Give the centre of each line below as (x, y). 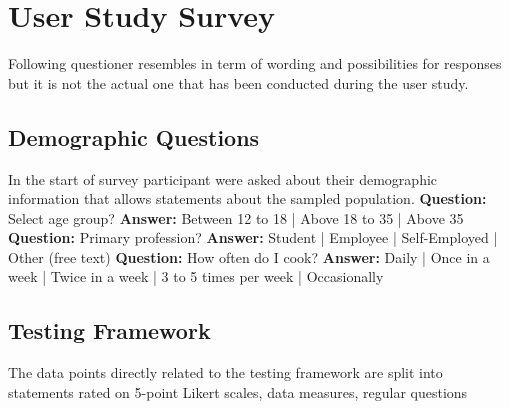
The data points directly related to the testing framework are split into (225, 372)
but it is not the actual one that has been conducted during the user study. (238, 82)
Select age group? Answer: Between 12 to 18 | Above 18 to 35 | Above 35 (236, 217)
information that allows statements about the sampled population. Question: (247, 198)
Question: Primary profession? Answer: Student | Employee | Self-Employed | (253, 237)
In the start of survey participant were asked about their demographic (223, 178)
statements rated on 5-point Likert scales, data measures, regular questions (238, 391)
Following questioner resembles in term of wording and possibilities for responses (255, 63)
